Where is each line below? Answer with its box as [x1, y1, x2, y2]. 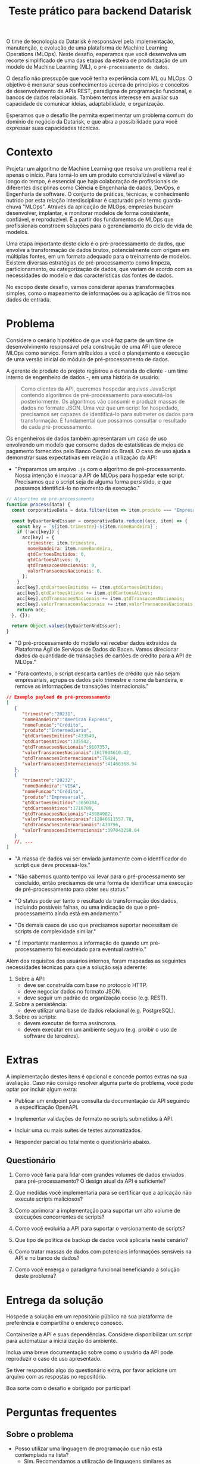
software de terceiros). [23, 1032, 80, 1039]
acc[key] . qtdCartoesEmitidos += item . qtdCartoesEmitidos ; [17, 585, 164, 590]
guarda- [162, 197, 183, 204]
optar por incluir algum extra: [6, 1085, 77, 1093]
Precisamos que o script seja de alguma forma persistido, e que [14, 478, 171, 485]
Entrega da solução [6, 1293, 104, 1307]
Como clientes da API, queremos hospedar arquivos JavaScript [20, 385, 177, 392]
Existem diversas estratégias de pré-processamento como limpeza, [6, 259, 171, 266]
